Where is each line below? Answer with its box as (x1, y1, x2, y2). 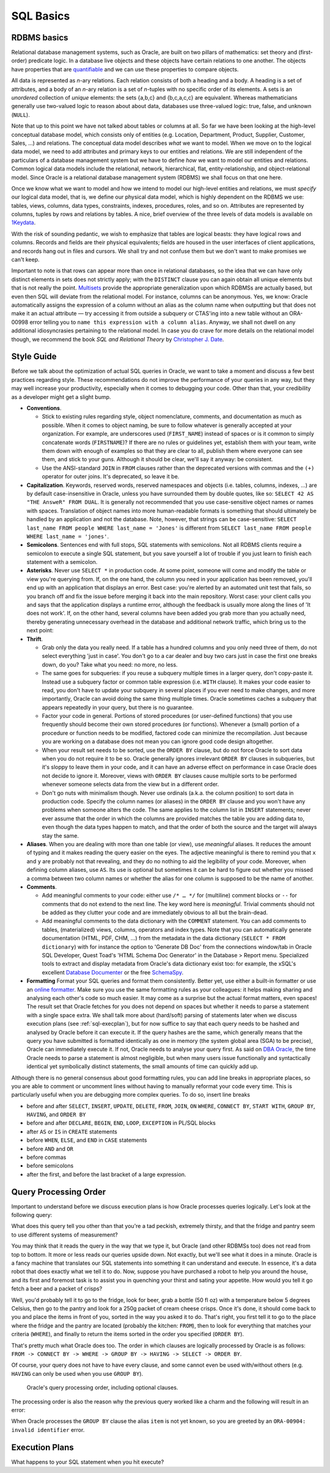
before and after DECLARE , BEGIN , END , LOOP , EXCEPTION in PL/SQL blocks (26, 1119, 216, 1127)
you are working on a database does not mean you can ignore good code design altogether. (42, 738, 274, 745)
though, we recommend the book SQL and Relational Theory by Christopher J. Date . (11, 335, 224, 343)
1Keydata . (11, 219, 36, 226)
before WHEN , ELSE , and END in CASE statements (26, 1136, 147, 1144)
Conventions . (26, 404, 62, 412)
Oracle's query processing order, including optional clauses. (26, 1384, 178, 1391)
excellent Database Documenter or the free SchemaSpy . (42, 968, 184, 976)
